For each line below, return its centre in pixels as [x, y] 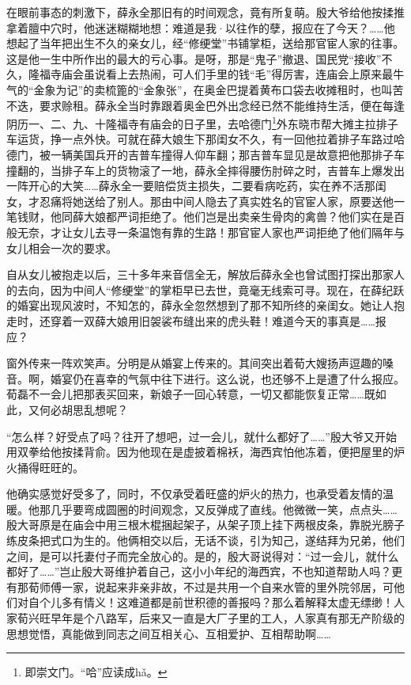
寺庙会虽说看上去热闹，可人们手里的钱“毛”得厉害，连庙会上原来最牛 [227, 74]
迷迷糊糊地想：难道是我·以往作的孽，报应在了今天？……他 [245, 27]
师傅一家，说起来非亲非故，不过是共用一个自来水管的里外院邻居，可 [216, 586]
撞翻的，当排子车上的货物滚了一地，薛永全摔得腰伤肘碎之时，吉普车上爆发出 [205, 170]
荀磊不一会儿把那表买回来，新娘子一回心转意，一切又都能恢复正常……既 [191, 394]
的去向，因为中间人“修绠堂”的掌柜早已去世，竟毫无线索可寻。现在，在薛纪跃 [205, 289]
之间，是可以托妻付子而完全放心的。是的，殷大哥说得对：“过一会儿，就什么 [203, 556]
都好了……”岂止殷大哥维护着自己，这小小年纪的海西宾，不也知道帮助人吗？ [199, 571]
